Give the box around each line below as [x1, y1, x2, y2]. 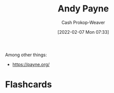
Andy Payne [57, 3, 109, 14]
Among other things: [5, 52, 47, 58]
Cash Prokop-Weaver [61, 19, 106, 25]
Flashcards [5, 79, 52, 90]
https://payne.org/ [12, 61, 50, 67]
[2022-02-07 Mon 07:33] [57, 29, 109, 35]
